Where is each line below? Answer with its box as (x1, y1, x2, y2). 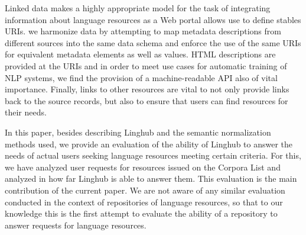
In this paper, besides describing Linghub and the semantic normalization (5, 125, 271, 138)
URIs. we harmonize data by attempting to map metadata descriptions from (5, 25, 281, 37)
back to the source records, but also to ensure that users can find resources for (5, 94, 288, 107)
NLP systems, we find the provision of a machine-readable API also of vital (5, 71, 278, 83)
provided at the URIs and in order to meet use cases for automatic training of (5, 59, 287, 72)
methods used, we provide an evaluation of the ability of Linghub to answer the (5, 137, 293, 150)
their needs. (5, 106, 47, 118)
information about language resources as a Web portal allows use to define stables (5, 13, 301, 25)
